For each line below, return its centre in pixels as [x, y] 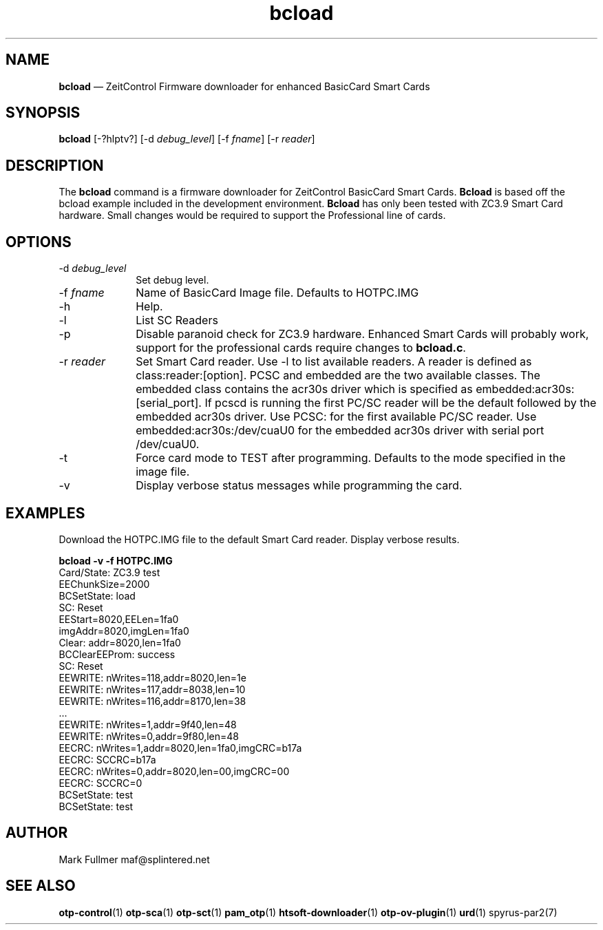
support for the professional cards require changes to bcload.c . [301, 348]
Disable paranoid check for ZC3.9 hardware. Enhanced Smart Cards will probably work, [362, 334]
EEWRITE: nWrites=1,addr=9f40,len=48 [148, 724]
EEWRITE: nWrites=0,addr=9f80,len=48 [149, 736]
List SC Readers [177, 320]
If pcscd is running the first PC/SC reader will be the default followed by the [401, 403]
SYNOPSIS [43, 113]
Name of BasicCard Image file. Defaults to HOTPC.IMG [277, 293]
